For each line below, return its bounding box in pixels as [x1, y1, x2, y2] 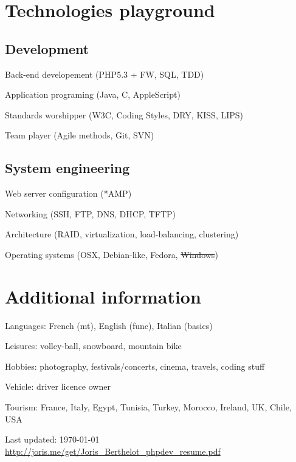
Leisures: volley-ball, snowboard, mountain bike [5, 339, 182, 352]
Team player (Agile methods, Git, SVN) [5, 129, 154, 141]
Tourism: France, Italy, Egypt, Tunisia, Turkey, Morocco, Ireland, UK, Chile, [5, 401, 292, 413]
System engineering [5, 158, 130, 177]
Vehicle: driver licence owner [5, 380, 111, 393]
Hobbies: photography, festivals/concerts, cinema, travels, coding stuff [5, 359, 265, 372]
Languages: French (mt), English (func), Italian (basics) [5, 319, 213, 331]
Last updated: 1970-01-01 [5, 433, 100, 446]
